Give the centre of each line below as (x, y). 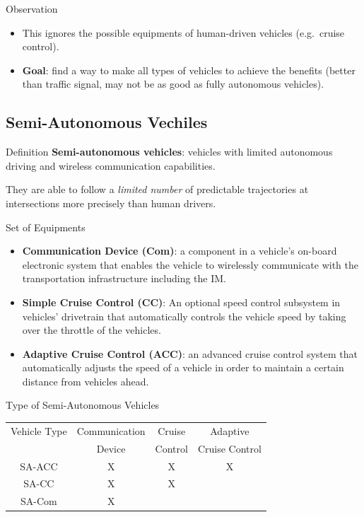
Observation (32, 8)
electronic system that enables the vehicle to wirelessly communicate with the (190, 264)
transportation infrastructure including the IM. (124, 278)
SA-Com (39, 501)
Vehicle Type (39, 430)
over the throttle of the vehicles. (92, 330)
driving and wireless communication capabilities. (111, 165)
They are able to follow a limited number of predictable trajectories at (157, 189)
